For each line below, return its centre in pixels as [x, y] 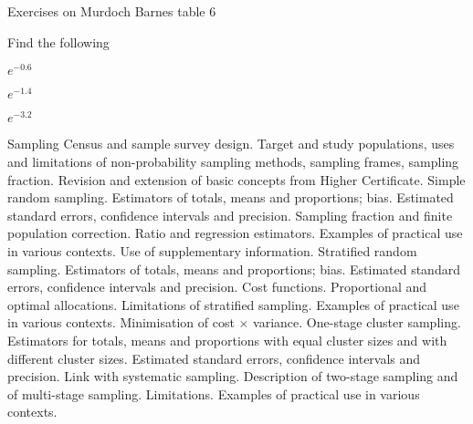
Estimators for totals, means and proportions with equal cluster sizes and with [227, 340]
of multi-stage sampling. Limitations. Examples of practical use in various [214, 393]
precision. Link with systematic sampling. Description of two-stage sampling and [233, 376]
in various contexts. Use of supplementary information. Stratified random [212, 250]
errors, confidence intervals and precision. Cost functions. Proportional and [217, 287]
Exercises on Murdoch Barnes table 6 [112, 11]
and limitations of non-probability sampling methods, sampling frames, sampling [233, 162]
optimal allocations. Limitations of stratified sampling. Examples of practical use [233, 304]
